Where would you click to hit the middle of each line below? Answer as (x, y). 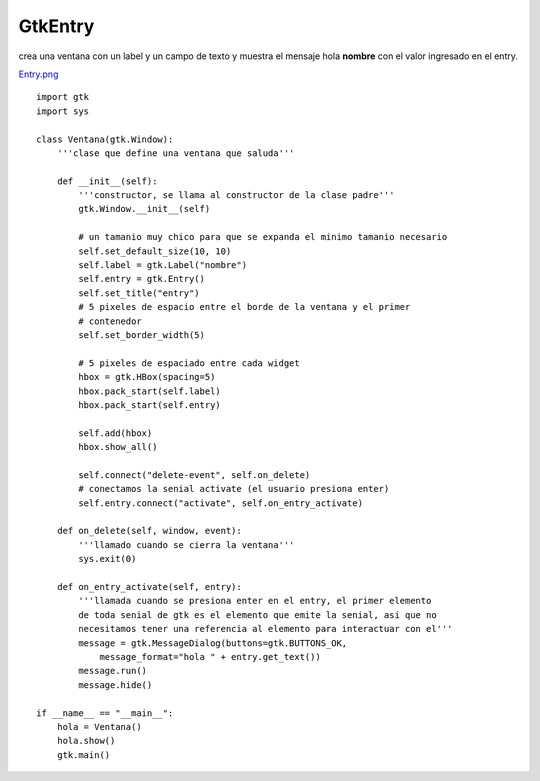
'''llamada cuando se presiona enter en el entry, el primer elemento (255, 601)
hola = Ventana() (99, 726)
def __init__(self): (107, 181)
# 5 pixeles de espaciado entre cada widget (189, 363)
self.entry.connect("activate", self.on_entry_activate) (221, 503)
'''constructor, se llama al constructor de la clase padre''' (236, 195)
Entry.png (38, 74)
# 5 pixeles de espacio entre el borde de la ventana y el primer (244, 307)
